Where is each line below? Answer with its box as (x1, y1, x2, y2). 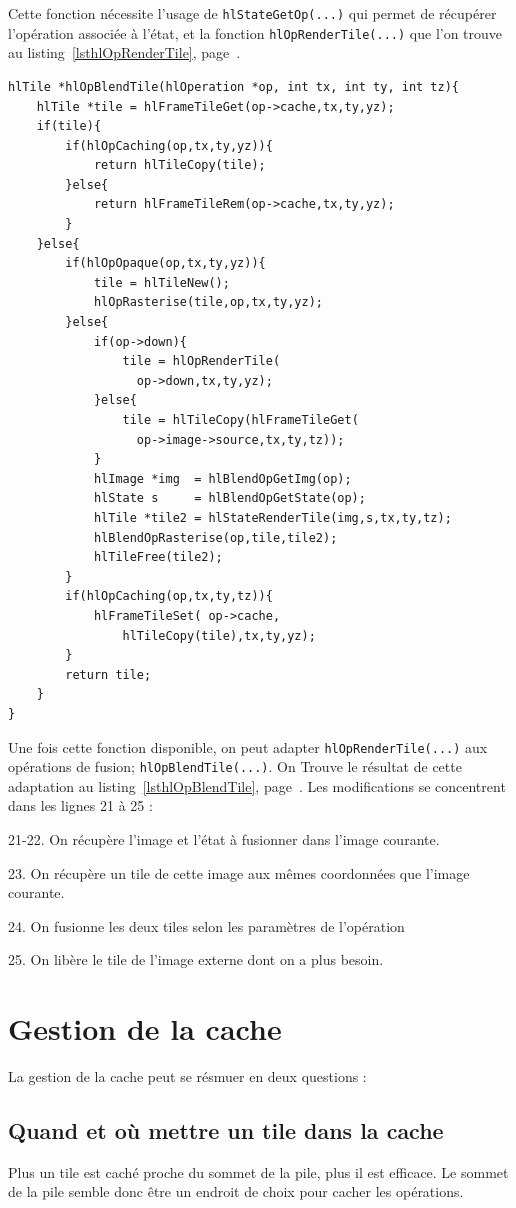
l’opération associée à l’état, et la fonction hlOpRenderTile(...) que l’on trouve (8, 22, 503, 43)
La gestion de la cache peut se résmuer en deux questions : (8, 1066, 367, 1087)
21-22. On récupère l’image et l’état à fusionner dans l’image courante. (8, 829, 440, 849)
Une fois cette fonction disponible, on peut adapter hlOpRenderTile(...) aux (8, 736, 488, 757)
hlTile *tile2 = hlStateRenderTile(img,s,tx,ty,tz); (93, 510, 452, 525)
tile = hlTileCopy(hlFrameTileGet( (122, 413, 359, 427)
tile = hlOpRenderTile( (122, 354, 281, 369)
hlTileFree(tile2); (93, 550, 223, 565)
